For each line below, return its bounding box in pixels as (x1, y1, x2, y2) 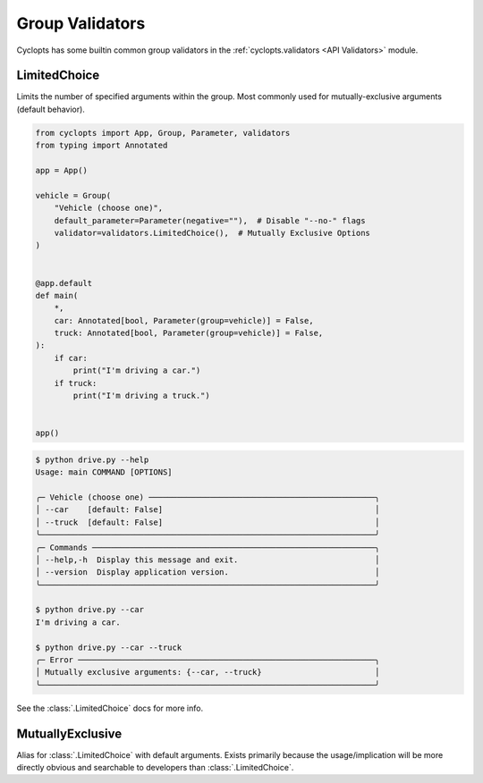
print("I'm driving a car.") (72, 366, 201, 375)
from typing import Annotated (35, 140, 168, 151)
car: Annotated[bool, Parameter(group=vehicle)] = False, (54, 316, 314, 325)
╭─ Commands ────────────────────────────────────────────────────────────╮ (35, 542, 380, 552)
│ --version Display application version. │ (35, 568, 380, 577)
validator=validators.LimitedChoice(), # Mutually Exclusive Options (54, 228, 371, 238)
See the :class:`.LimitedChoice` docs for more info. (16, 703, 204, 713)
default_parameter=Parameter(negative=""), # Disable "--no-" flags (54, 215, 366, 225)
